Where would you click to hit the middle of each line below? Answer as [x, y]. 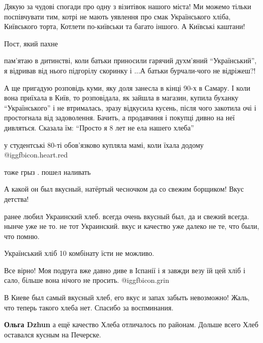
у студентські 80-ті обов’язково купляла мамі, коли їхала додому [104, 144]
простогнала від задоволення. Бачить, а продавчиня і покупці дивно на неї [120, 117]
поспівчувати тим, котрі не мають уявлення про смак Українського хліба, [118, 16]
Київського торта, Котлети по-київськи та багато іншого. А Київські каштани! [125, 26]
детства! [17, 199]
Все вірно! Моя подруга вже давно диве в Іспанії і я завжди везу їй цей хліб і [125, 270]
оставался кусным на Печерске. [53, 334]
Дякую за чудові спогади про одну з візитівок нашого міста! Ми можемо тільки [128, 6]
